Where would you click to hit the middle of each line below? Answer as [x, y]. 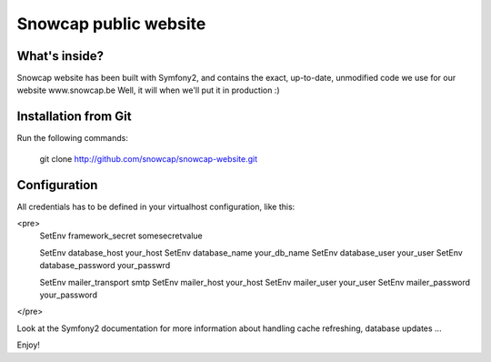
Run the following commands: [73, 138]
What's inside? [60, 56]
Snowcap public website [111, 24]
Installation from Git [74, 117]
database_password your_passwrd [105, 266]
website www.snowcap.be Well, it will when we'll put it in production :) [149, 90]
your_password [68, 295]
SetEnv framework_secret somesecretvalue [121, 236]
